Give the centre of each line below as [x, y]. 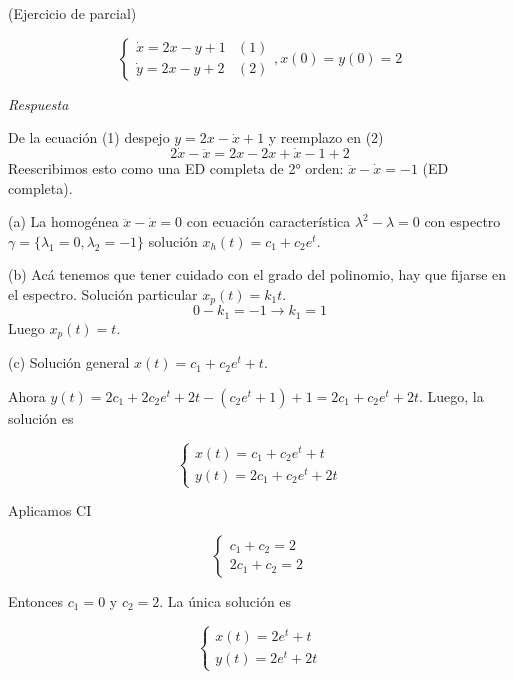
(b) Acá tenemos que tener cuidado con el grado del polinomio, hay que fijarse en [257, 274]
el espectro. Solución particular [103, 293]
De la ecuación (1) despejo [89, 137]
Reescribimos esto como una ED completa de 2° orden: [176, 168]
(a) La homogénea [63, 221]
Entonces [36, 600]
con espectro [462, 221]
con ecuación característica [268, 221]
